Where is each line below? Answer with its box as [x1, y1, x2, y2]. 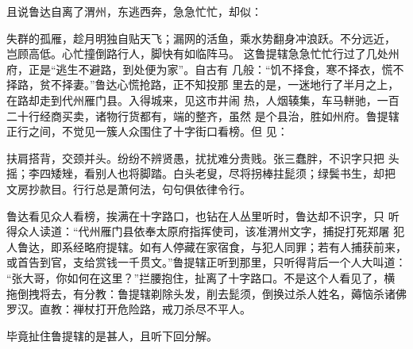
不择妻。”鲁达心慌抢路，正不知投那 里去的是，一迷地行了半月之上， [50, 76, 399, 93]
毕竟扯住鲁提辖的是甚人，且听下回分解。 [6, 327, 218, 343]
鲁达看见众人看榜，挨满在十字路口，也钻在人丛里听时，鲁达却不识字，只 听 [6, 207, 399, 224]
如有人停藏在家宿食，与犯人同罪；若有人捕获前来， [139, 238, 407, 255]
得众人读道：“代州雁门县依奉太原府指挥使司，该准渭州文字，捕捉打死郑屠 [6, 223, 390, 240]
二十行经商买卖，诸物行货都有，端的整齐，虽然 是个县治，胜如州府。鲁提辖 [6, 107, 399, 124]
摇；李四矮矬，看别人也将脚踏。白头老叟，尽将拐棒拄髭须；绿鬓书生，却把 [6, 165, 396, 182]
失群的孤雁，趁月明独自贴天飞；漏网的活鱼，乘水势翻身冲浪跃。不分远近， [6, 29, 396, 46]
